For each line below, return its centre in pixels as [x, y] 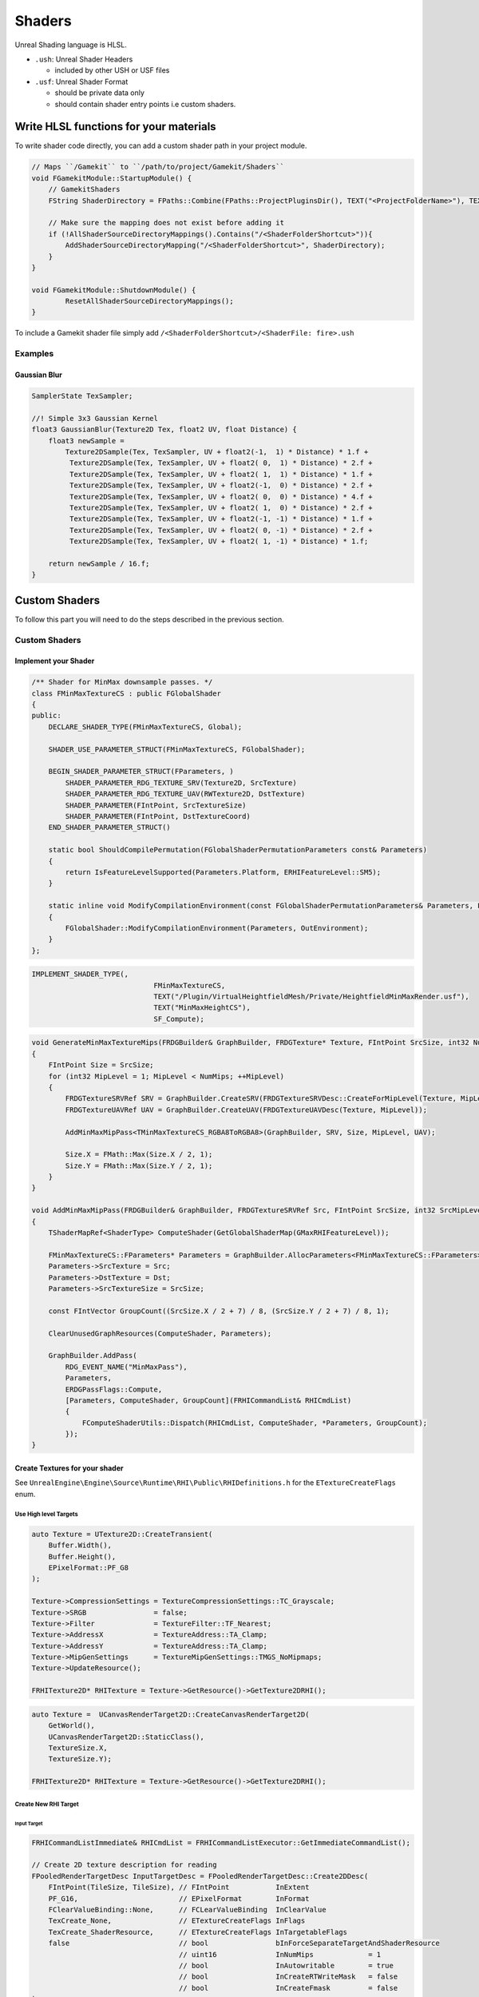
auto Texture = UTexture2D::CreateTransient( [122, 1534]
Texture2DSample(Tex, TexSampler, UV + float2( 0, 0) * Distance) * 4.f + [221, 496]
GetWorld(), [72, 1726]
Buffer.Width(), [80, 1545]
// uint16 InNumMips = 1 [280, 1954]
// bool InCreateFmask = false [288, 1988]
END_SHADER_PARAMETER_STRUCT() [109, 828]
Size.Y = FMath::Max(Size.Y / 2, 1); [139, 1165]
